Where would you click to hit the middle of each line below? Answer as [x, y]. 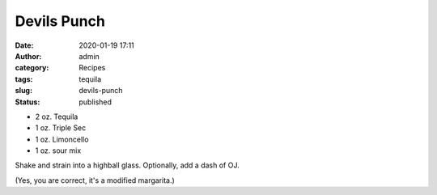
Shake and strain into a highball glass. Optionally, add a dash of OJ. [127, 165]
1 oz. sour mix [58, 150]
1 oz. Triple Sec [61, 128]
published [95, 102]
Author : [28, 56]
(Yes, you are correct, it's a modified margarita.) [95, 180]
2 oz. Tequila [57, 117]
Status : [28, 102]
